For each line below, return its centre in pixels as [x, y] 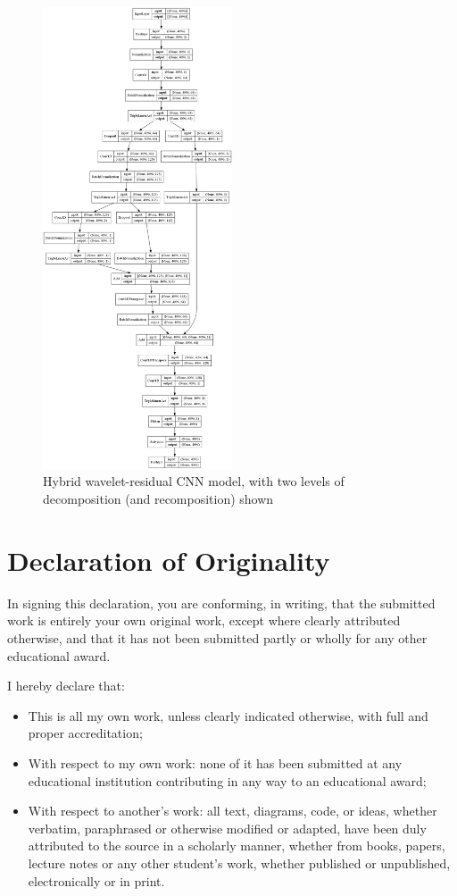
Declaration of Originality [169, 560]
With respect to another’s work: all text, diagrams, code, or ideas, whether [233, 811]
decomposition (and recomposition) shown [158, 499]
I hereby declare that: [66, 686]
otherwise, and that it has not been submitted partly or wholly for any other [217, 637]
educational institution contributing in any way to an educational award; [227, 780]
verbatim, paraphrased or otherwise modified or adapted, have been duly [227, 828]
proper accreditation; [85, 733]
